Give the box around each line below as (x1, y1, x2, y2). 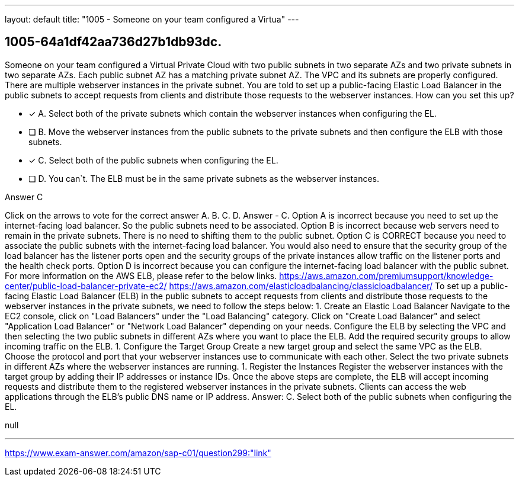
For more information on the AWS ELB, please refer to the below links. (5, 270, 277, 281)
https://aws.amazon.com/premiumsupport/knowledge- (279, 270, 494, 281)
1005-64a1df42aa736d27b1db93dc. (5, 34, 222, 50)
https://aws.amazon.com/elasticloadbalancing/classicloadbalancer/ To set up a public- (169, 280, 508, 291)
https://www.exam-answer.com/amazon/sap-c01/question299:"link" (5, 447, 271, 458)
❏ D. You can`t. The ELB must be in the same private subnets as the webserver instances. (28, 173, 379, 184)
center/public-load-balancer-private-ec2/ (5, 280, 167, 291)
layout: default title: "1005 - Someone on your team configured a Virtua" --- (5, 14, 299, 24)
